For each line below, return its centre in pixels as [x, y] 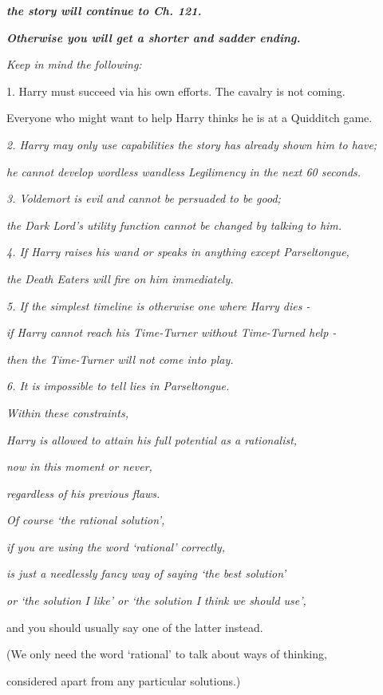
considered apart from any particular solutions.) [124, 680]
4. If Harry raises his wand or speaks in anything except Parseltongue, [178, 252]
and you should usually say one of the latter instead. [135, 627]
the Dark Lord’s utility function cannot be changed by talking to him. [174, 225]
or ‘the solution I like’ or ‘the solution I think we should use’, [156, 600]
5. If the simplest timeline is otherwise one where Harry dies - [158, 305]
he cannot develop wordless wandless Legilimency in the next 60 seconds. [184, 171]
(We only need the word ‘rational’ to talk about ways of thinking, [167, 654]
